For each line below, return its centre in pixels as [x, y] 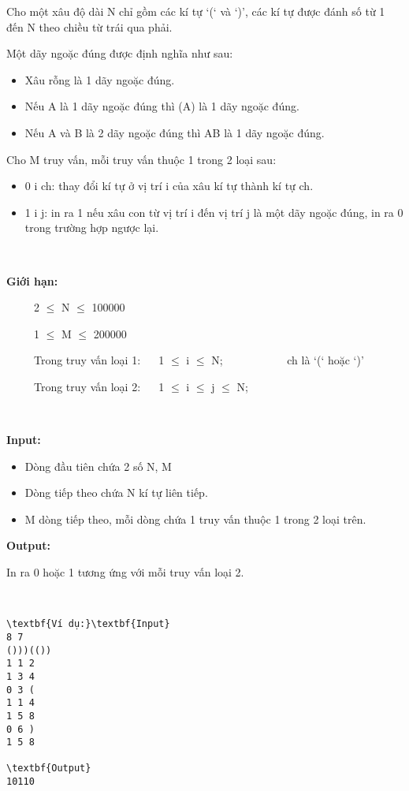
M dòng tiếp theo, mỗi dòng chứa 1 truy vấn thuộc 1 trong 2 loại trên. [195, 519]
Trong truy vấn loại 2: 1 [99, 386]
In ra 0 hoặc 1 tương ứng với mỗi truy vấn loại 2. [125, 572]
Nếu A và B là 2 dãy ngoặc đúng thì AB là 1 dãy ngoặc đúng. [175, 132]
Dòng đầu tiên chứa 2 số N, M [98, 466]
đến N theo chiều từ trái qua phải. [89, 26]
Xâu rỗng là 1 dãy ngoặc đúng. [100, 79]
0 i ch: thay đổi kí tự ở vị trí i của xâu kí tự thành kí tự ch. [169, 186]
